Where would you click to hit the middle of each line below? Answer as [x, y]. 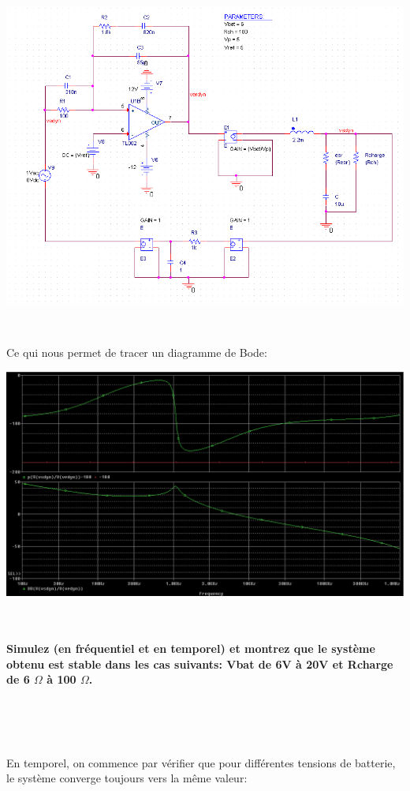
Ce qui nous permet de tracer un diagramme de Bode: [137, 352]
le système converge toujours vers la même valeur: [127, 778]
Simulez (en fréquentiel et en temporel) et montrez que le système [191, 649]
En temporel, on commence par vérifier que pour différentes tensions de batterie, [201, 762]
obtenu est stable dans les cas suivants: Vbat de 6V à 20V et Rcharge [200, 664]
